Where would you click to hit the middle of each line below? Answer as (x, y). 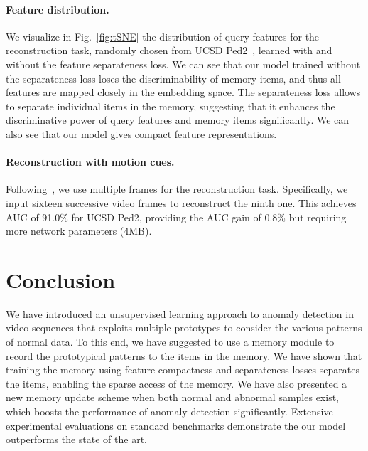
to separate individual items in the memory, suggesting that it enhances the (171, 106)
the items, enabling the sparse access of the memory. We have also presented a (177, 383)
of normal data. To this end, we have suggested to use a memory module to (170, 342)
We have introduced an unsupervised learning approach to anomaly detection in (180, 313)
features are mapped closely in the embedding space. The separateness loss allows (183, 92)
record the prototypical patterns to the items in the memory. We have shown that (184, 355)
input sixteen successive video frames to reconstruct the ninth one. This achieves (181, 202)
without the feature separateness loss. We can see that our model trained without (183, 64)
